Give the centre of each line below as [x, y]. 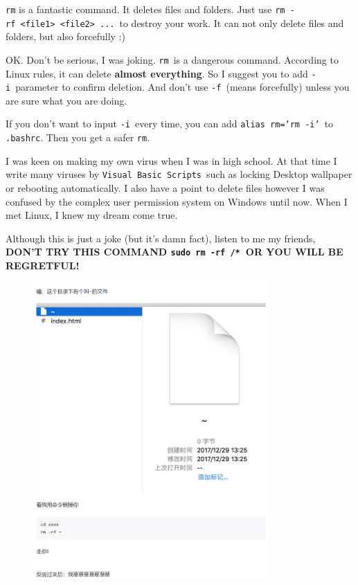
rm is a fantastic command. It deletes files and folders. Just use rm [145, 9]
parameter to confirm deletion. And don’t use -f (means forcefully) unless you [182, 87]
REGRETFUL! [43, 265]
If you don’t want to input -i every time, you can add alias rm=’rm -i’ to [170, 124]
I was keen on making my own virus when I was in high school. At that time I [171, 160]
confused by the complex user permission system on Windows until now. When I [177, 201]
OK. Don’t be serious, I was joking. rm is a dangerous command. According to [172, 59]
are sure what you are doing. [66, 100]
